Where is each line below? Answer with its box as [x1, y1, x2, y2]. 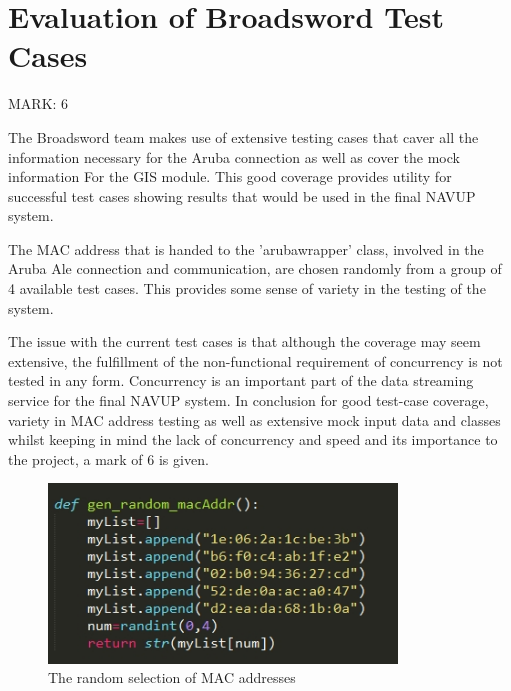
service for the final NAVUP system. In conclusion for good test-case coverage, [8, 390, 489, 411]
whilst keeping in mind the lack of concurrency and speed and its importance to [8, 429, 498, 450]
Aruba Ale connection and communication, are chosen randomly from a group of [8, 258, 502, 279]
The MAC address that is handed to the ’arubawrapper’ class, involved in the [8, 238, 484, 259]
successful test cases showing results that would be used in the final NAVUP [8, 185, 476, 206]
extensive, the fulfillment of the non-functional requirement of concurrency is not [8, 350, 503, 371]
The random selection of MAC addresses [48, 667, 296, 688]
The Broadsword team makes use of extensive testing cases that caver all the [8, 126, 479, 147]
